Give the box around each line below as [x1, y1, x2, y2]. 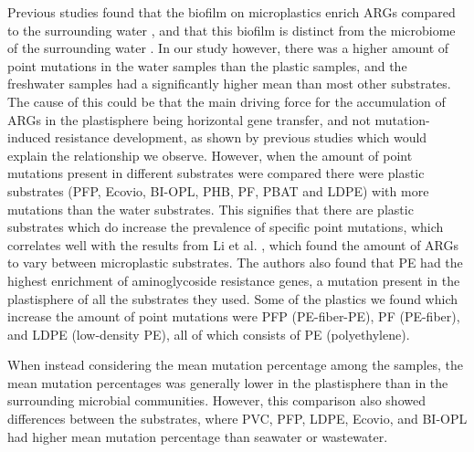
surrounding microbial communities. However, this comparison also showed [7, 391, 426, 410]
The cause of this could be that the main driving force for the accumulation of [7, 91, 446, 110]
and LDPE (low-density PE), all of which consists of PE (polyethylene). [7, 324, 410, 343]
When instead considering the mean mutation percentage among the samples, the [7, 355, 463, 374]
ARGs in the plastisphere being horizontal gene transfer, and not [7, 110, 371, 129]
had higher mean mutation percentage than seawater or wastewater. [7, 426, 388, 446]
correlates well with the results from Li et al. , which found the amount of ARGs [7, 235, 459, 254]
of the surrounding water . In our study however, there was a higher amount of [7, 38, 449, 58]
